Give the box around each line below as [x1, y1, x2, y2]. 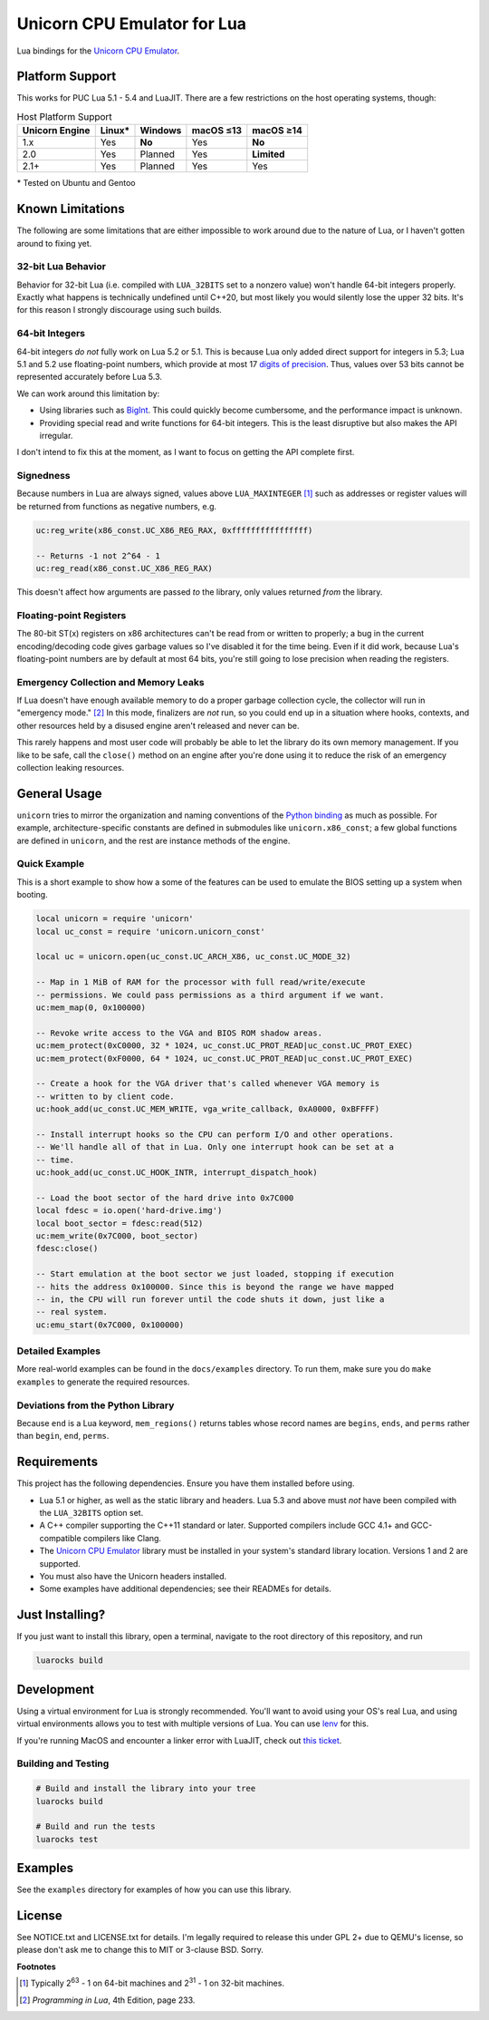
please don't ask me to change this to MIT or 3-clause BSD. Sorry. [16, 1945, 264, 1956]
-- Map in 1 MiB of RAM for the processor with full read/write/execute [35, 977, 366, 987]
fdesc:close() [35, 1243, 99, 1254]
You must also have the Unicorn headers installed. [39, 1571, 227, 1581]
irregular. [39, 430, 73, 441]
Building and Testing [16, 1757, 110, 1770]
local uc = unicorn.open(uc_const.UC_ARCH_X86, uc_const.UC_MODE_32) [35, 952, 351, 962]
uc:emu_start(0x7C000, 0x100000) [35, 1319, 185, 1330]
